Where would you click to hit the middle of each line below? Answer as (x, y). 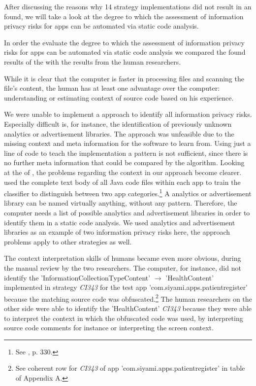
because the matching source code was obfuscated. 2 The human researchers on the (128, 298)
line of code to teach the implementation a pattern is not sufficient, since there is (126, 153)
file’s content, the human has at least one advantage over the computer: (112, 88)
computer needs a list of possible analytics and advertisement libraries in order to (127, 212)
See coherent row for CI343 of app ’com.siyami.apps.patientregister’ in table (130, 368)
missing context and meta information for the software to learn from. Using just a (128, 143)
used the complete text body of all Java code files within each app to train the (122, 182)
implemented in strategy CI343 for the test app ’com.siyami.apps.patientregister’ (126, 287)
